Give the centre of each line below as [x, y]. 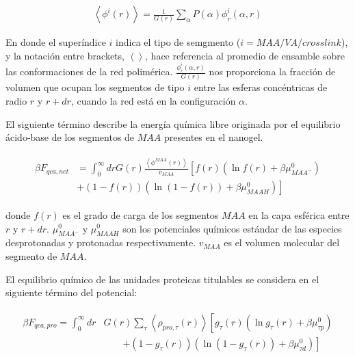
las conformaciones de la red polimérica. [89, 71]
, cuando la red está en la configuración [153, 100]
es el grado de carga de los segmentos [141, 214]
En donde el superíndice [56, 42]
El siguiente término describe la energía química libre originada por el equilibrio [173, 123]
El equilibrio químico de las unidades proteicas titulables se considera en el [162, 279]
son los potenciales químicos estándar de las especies [232, 228]
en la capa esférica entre [299, 214]
